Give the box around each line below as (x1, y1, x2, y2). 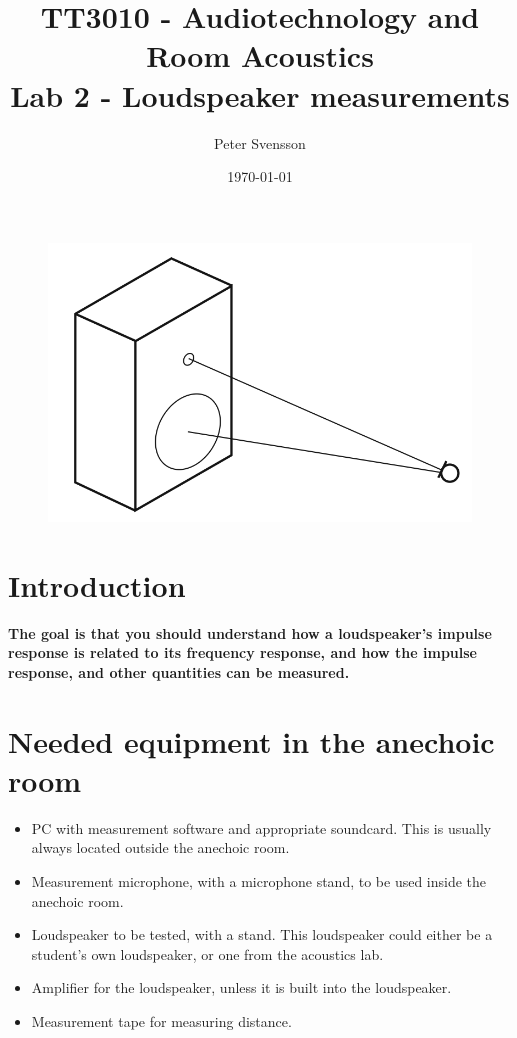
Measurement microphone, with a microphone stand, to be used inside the (31, 871, 487, 892)
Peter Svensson (214, 132, 306, 153)
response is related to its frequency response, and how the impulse (8, 642, 477, 663)
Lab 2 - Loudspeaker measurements (10, 74, 510, 115)
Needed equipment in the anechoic (8, 720, 495, 761)
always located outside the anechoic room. (31, 837, 290, 858)
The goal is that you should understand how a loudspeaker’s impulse (8, 622, 492, 643)
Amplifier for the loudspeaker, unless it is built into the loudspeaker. (31, 977, 452, 998)
